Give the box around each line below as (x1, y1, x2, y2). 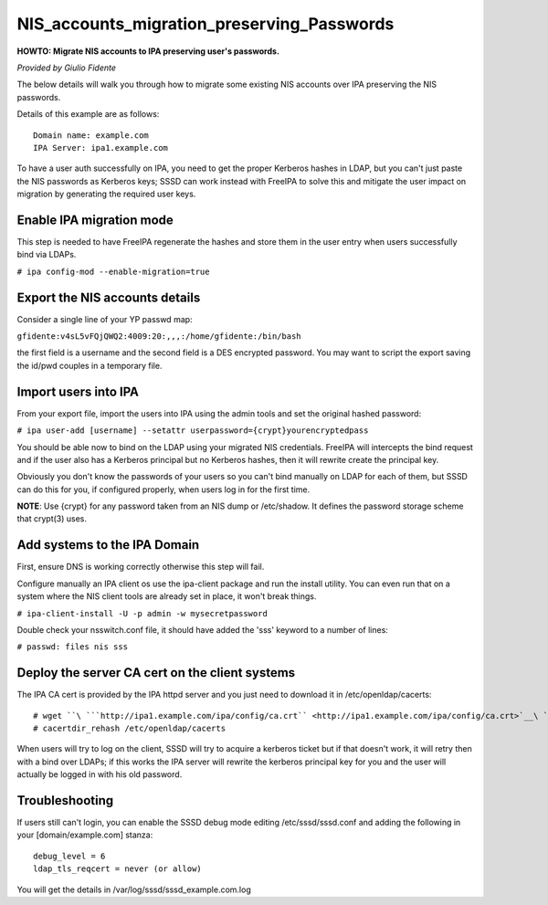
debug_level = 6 (33, 850, 106, 861)
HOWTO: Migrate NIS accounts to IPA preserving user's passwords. (16, 46, 280, 57)
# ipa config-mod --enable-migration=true (16, 266, 210, 277)
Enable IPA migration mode (16, 212, 174, 227)
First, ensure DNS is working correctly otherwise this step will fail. (16, 562, 265, 573)
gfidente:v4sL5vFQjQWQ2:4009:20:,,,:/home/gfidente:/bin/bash (16, 331, 301, 342)
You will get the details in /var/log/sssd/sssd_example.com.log (16, 884, 251, 895)
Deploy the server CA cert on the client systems (16, 665, 296, 680)
